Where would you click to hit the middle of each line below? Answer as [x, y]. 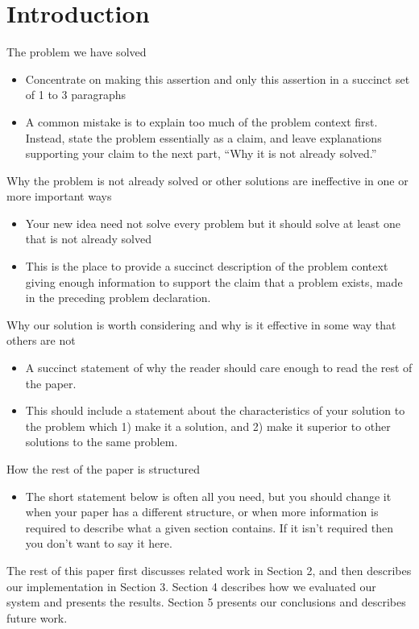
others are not [41, 340]
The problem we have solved [77, 52]
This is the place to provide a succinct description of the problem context [207, 266]
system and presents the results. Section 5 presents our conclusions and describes [206, 602]
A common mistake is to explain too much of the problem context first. [201, 121]
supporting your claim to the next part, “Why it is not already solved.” [201, 153]
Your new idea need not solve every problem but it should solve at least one [213, 223]
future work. [37, 617]
